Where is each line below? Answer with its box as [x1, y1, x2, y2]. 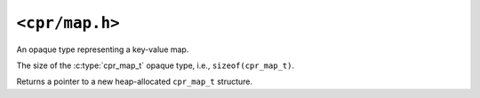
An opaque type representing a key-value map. [16, 44, 189, 55]
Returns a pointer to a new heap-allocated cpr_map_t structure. [16, 76, 253, 87]
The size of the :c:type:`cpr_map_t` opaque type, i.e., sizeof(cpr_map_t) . [16, 60, 295, 71]
